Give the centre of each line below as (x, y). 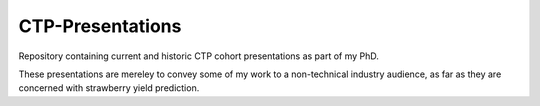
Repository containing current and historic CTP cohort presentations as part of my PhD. (199, 56)
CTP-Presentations (100, 26)
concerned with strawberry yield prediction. (109, 88)
